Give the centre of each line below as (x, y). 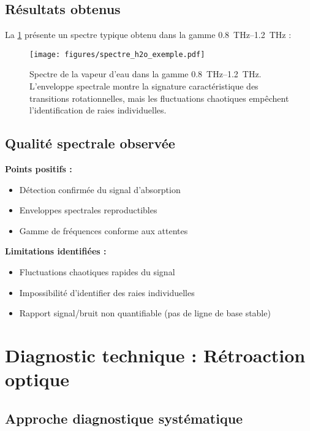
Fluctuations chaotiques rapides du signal (97, 272)
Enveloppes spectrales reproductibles (88, 210)
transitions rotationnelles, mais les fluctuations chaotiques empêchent (159, 98)
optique (37, 379)
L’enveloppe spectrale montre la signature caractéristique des (144, 86)
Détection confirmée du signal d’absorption (100, 189)
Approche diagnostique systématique (124, 418)
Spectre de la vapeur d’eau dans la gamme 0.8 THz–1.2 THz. (146, 74)
